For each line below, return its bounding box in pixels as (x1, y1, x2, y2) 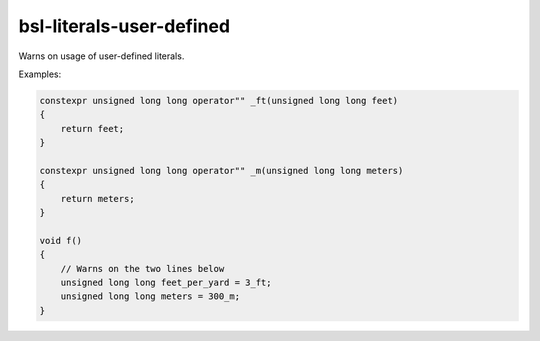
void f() (39, 235, 83, 246)
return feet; (60, 123, 125, 134)
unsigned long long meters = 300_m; (60, 291, 240, 302)
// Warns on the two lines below (60, 263, 225, 274)
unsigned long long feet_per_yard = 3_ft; (60, 277, 272, 288)
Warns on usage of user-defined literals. (18, 50, 185, 62)
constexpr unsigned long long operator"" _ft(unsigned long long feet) (39, 95, 399, 106)
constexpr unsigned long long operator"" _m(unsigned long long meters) (39, 165, 404, 176)
